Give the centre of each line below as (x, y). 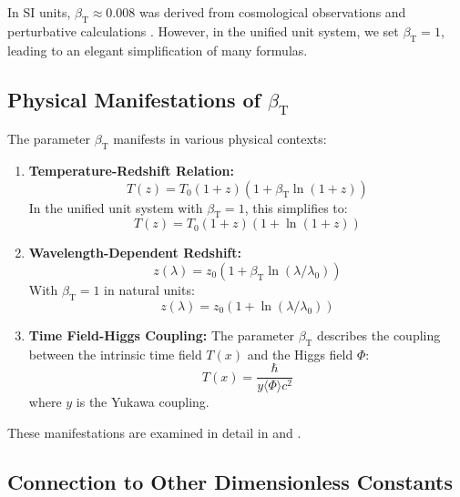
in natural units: (149, 289)
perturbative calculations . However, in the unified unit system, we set (203, 30)
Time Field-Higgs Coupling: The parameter (161, 335)
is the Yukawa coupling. (143, 402)
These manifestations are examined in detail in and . (154, 432)
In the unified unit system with (116, 207)
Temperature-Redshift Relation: (131, 170)
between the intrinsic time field (115, 354)
